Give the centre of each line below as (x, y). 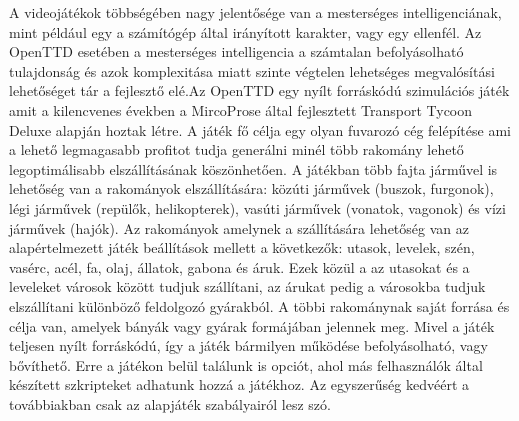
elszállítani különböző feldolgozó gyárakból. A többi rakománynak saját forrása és (259, 305)
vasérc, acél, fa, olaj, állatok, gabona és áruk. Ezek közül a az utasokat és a (239, 266)
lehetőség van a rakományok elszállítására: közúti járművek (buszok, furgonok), (251, 188)
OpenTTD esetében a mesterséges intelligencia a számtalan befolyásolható (236, 51)
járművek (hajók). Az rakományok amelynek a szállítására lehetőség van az (239, 227)
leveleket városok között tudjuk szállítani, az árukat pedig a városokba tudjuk (247, 286)
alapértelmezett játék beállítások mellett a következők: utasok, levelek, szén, (242, 247)
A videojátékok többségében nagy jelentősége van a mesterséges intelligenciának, (255, 12)
